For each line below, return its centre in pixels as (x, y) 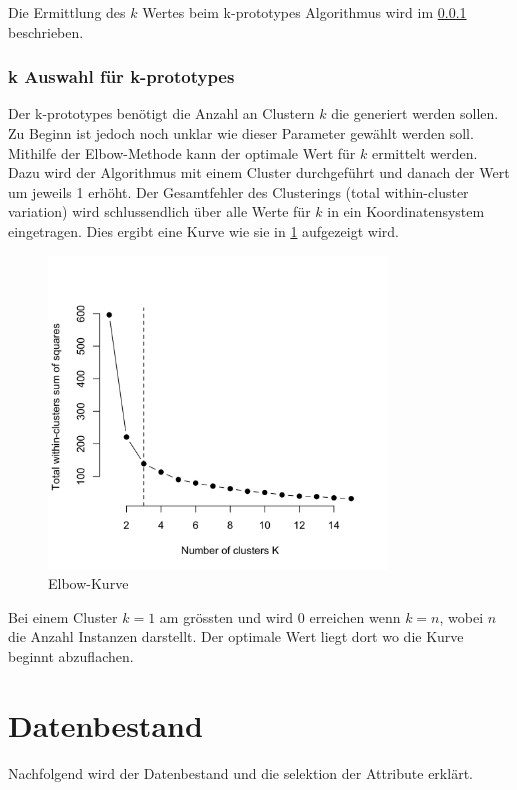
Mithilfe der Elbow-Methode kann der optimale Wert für (182, 152)
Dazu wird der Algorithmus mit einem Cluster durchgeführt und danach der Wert (259, 172)
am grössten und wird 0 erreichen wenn (280, 616)
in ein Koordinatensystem (406, 211)
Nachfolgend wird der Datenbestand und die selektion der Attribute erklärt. (240, 772)
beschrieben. (46, 31)
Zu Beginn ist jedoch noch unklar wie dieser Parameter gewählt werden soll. (241, 133)
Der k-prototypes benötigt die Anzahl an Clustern (161, 113)
